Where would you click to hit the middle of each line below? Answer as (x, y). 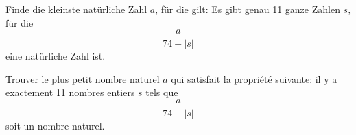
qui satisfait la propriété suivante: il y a (254, 78)
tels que (162, 92)
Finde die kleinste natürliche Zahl (76, 9)
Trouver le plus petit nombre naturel (83, 78)
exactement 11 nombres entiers (70, 92)
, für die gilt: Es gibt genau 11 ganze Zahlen (248, 9)
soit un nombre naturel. (55, 126)
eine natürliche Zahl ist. (56, 56)
